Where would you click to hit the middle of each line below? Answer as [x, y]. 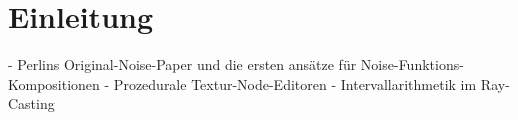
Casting [31, 103]
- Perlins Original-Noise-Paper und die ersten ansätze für [182, 64]
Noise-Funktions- [412, 64]
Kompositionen [54, 83]
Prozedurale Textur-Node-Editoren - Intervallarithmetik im [295, 83]
